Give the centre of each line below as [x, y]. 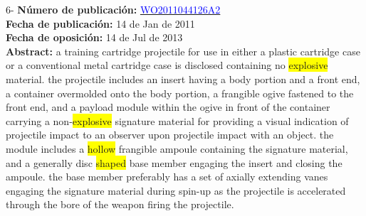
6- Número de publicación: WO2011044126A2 [113, 9]
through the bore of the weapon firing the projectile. [120, 204]
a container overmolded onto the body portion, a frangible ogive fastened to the [180, 93]
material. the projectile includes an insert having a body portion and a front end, [183, 79]
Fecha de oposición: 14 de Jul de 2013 [94, 37]
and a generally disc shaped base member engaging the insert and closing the [174, 162]
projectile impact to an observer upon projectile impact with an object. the [170, 135]
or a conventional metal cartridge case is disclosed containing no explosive [167, 65]
